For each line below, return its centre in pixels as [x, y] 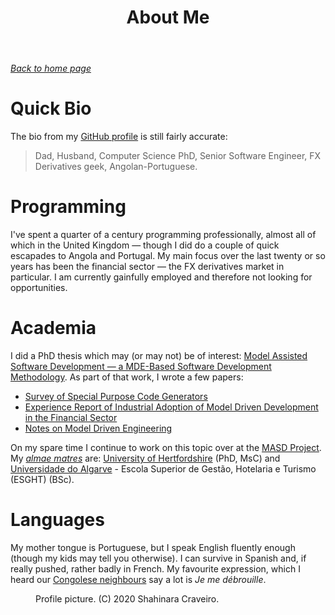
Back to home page [51, 68]
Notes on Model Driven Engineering [98, 428]
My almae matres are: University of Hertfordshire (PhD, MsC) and [145, 458]
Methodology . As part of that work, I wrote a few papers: [127, 377]
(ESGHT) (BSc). [42, 479]
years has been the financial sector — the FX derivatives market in [147, 267]
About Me [168, 17]
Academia [53, 328]
